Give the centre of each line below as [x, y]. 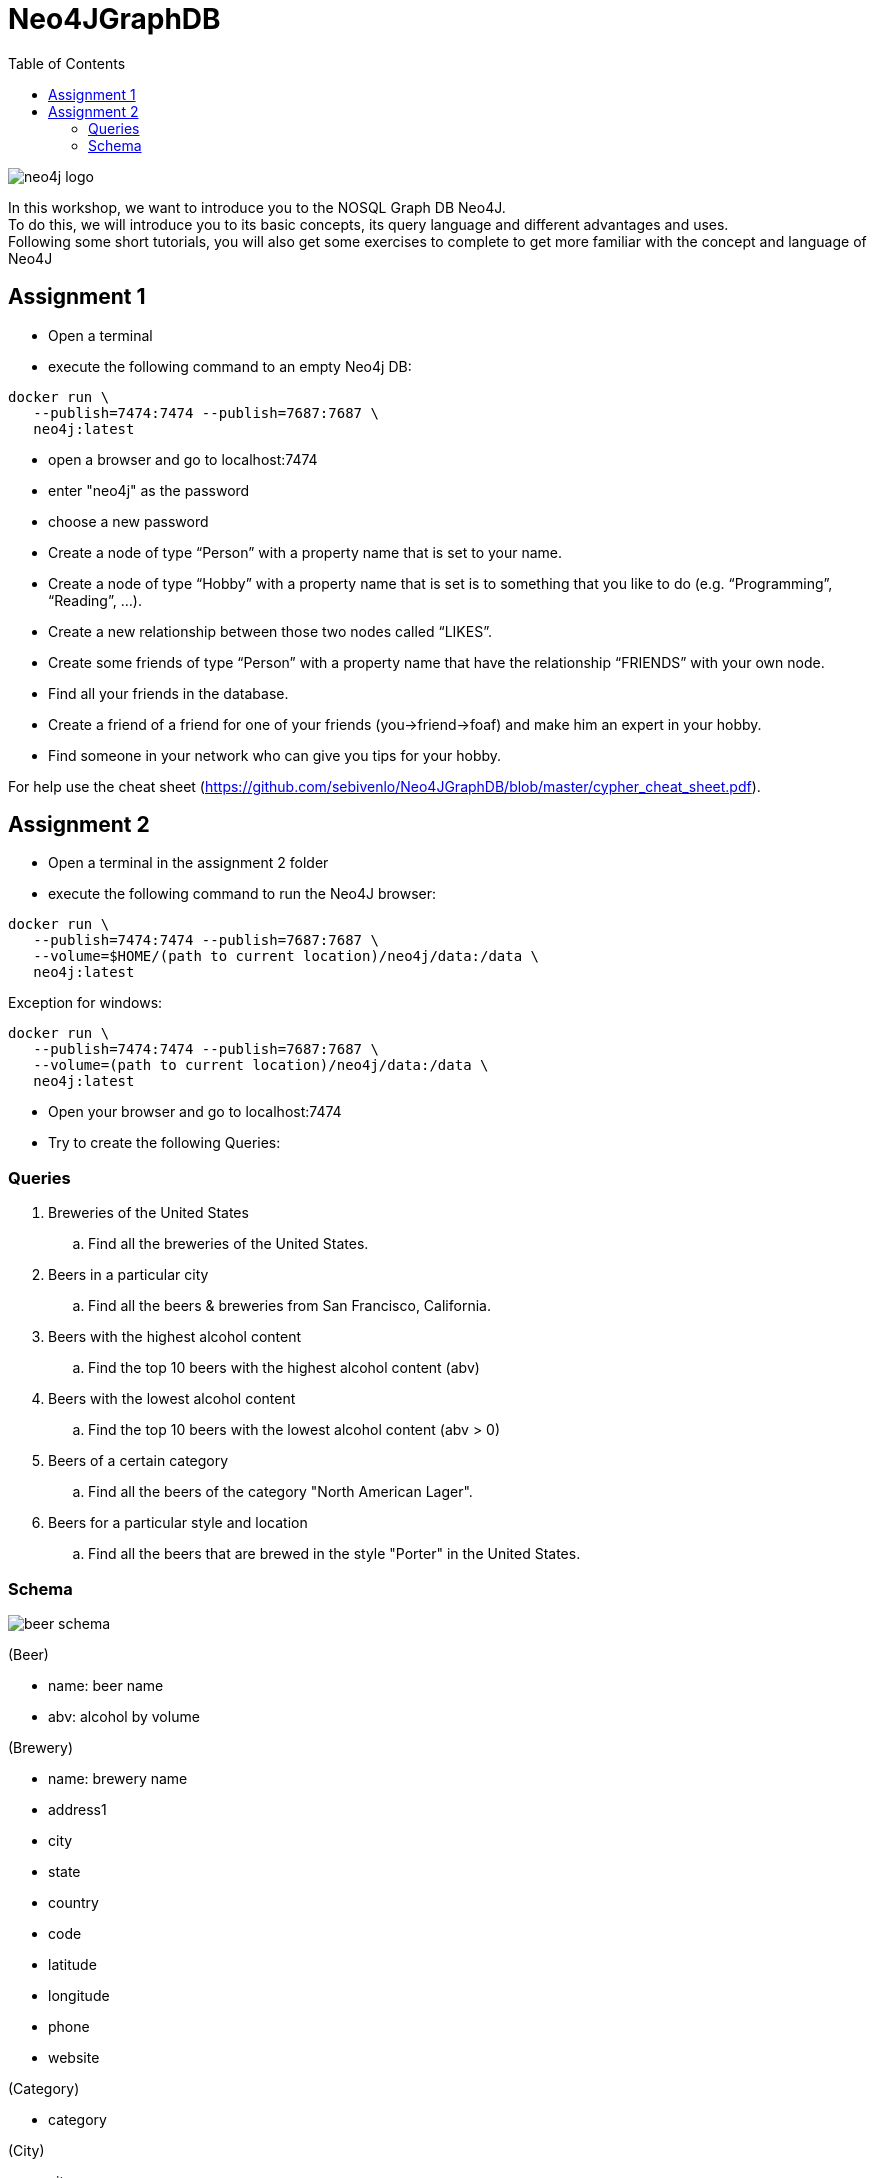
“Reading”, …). [95, 600]
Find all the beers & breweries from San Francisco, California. [289, 1306]
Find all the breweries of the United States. [228, 1244]
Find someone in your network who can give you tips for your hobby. [275, 755]
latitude [72, 1964]
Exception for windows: [85, 1003]
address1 [77, 1809]
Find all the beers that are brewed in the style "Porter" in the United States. [334, 1554]
